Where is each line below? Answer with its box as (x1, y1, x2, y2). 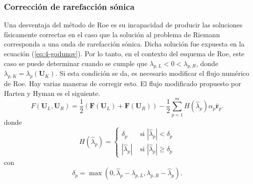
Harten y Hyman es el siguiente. (4, 88, 100, 98)
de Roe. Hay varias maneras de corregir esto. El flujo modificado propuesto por (4, 78, 241, 89)
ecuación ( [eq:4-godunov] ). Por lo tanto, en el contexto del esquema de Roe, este (4, 48, 245, 58)
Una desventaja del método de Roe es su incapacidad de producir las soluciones (4, 20, 243, 30)
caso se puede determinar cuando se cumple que (4, 58, 148, 68)
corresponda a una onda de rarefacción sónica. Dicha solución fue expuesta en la (4, 39, 245, 49)
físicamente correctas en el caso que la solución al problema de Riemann (4, 29, 220, 39)
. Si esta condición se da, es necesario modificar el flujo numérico (55, 68, 250, 78)
